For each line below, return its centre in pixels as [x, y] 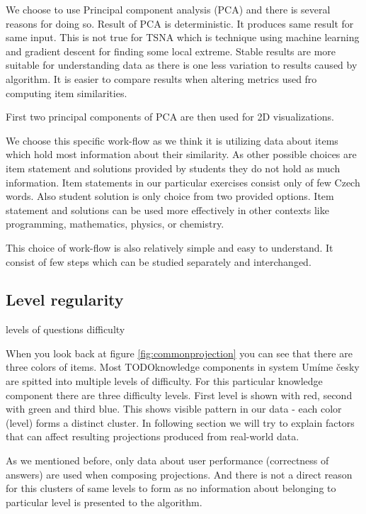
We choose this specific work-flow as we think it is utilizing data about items [172, 140]
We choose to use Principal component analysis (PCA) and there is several [168, 9]
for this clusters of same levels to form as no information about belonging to [171, 488]
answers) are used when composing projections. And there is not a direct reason [179, 474]
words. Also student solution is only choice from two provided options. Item [170, 196]
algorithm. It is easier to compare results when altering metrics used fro [161, 78]
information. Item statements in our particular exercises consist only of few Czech [183, 182]
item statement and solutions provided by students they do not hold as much [173, 168]
